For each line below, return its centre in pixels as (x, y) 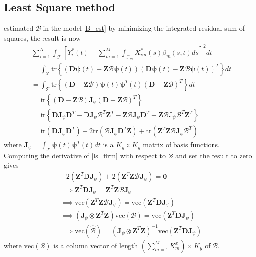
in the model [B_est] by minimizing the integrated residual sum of (144, 28)
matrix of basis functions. (181, 144)
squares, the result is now (43, 37)
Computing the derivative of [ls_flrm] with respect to (85, 155)
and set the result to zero (214, 155)
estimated (19, 28)
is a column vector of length (96, 245)
